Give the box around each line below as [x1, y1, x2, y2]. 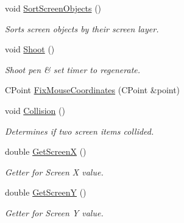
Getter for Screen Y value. [5, 206, 104, 219]
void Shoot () [5, 43, 55, 55]
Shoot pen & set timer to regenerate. [5, 63, 141, 76]
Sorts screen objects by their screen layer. [5, 22, 159, 35]
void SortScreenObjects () [5, 2, 102, 14]
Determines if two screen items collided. [5, 124, 154, 137]
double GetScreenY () [5, 186, 87, 199]
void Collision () [5, 104, 65, 116]
